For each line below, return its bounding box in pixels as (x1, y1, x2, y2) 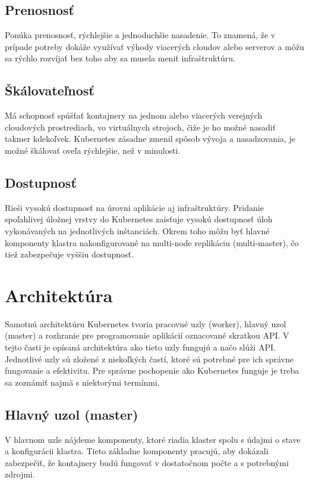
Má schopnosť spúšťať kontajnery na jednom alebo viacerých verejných (5, 109, 263, 122)
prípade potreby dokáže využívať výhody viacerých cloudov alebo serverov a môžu (5, 40, 304, 52)
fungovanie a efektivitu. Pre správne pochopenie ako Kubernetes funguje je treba (5, 364, 299, 377)
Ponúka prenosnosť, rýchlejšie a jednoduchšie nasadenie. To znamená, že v (5, 29, 276, 41)
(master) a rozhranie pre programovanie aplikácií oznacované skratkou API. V (5, 329, 289, 342)
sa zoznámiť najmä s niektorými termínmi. (5, 376, 160, 388)
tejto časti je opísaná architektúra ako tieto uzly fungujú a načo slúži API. (5, 341, 276, 353)
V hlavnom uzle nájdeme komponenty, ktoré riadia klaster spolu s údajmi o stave (5, 433, 301, 445)
